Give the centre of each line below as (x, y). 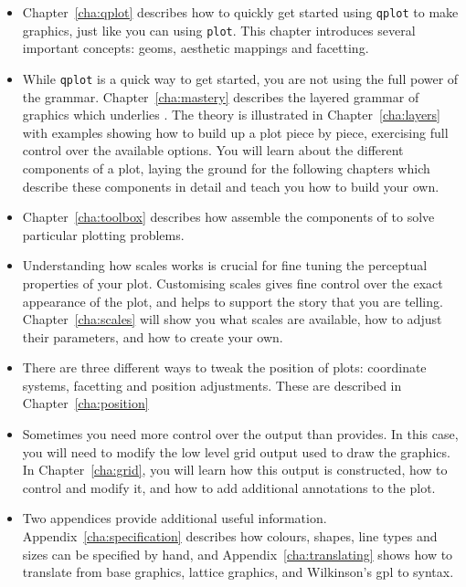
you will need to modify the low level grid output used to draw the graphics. (236, 451)
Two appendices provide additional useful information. (175, 518)
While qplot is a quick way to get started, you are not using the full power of (240, 78)
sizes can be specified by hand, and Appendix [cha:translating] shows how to (238, 554)
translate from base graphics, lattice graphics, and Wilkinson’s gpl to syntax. (238, 572)
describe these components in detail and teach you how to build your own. (231, 186)
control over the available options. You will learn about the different (213, 150)
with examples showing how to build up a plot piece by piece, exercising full (235, 132)
